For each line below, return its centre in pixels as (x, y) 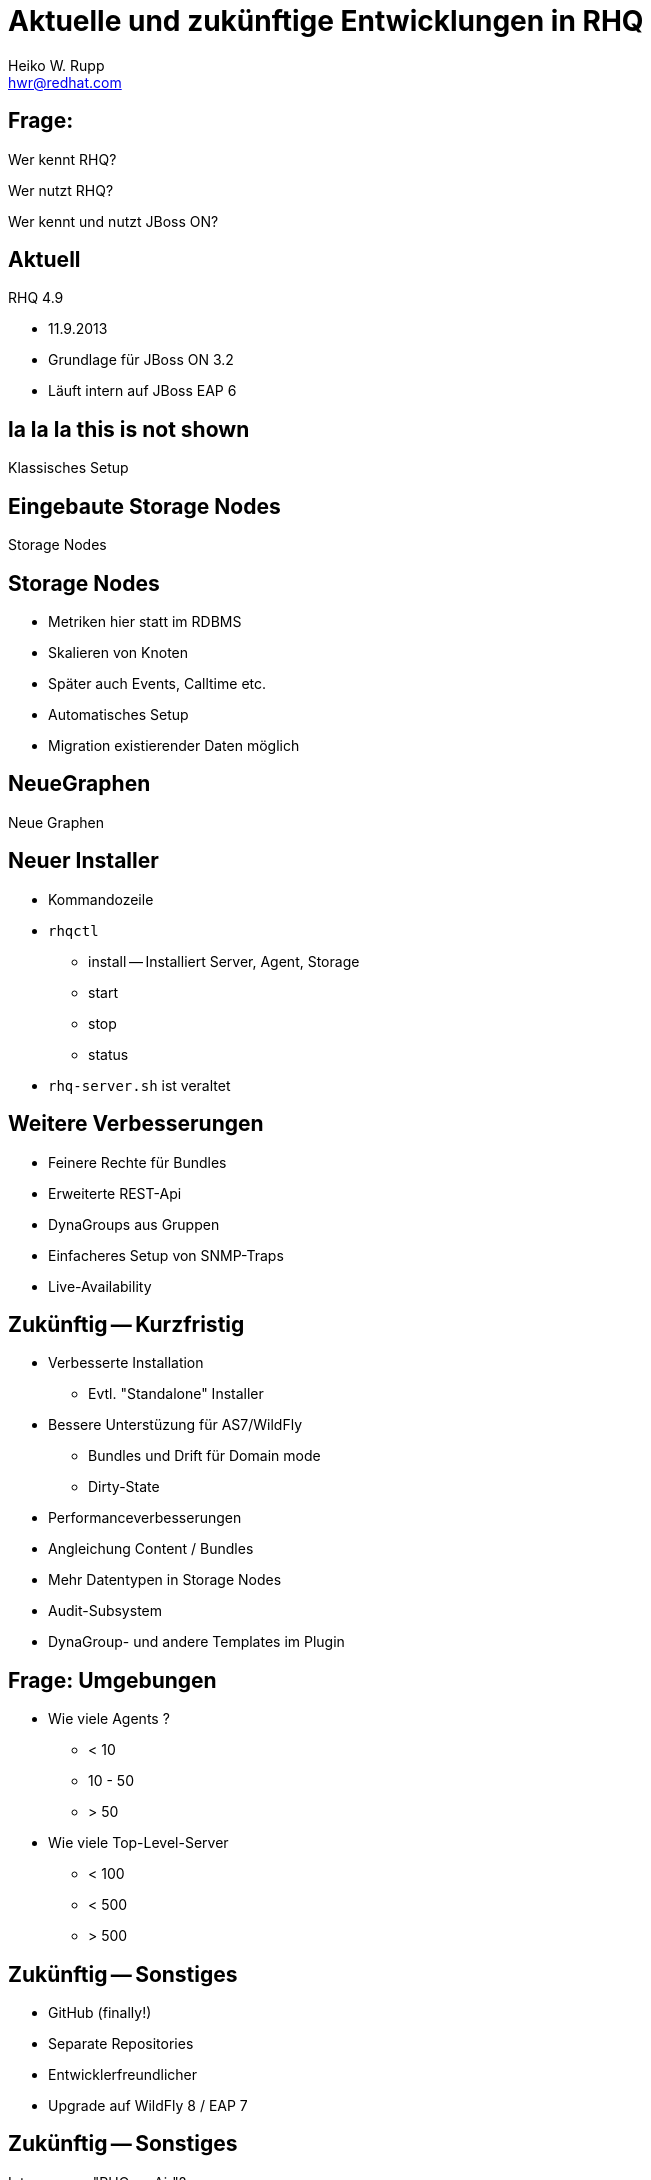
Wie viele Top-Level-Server (138, 1843)
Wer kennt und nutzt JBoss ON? (113, 221)
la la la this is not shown (129, 429)
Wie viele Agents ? (109, 1719)
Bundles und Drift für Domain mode (204, 1456)
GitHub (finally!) (100, 2013)
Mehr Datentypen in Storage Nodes (165, 1580)
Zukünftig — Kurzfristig (126, 1324)
